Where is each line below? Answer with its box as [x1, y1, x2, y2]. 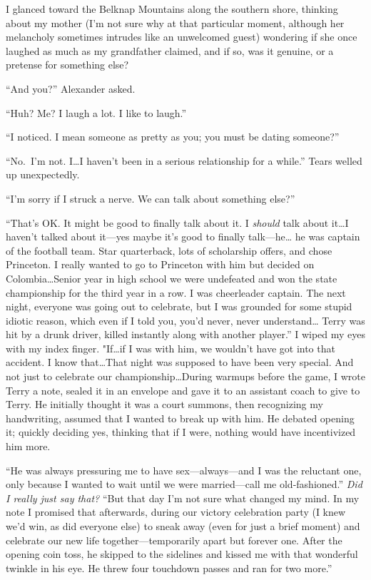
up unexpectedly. [6, 167, 80, 182]
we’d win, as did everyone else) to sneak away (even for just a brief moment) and [6, 519, 360, 533]
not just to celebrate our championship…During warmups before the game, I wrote [6, 369, 365, 384]
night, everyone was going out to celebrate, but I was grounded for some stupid [6, 299, 352, 314]
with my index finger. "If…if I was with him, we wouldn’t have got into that [6, 340, 335, 355]
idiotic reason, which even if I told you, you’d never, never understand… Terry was [6, 312, 365, 327]
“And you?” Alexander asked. [6, 81, 136, 96]
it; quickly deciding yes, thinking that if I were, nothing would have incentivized [6, 424, 356, 439]
